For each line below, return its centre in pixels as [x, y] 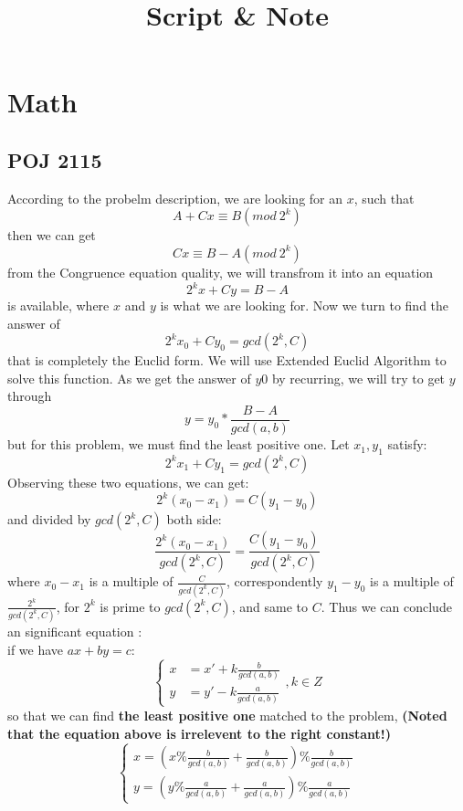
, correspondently [274, 581]
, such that [384, 198]
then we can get [52, 235]
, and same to [270, 606]
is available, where [58, 305]
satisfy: [407, 444]
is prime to [130, 606]
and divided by [49, 519]
